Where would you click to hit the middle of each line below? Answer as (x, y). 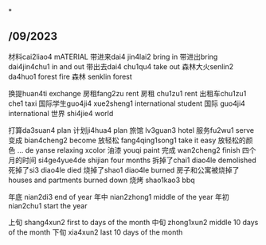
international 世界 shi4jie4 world (61, 113)
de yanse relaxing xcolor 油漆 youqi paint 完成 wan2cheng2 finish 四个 (141, 150)
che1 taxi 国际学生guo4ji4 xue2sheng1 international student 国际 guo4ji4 (127, 103)
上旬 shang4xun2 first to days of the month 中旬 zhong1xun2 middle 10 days (133, 222)
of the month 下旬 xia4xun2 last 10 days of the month (96, 232)
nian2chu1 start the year (48, 205)
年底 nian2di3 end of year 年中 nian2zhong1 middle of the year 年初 (119, 196)
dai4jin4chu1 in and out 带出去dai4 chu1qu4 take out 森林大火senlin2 (121, 66)
